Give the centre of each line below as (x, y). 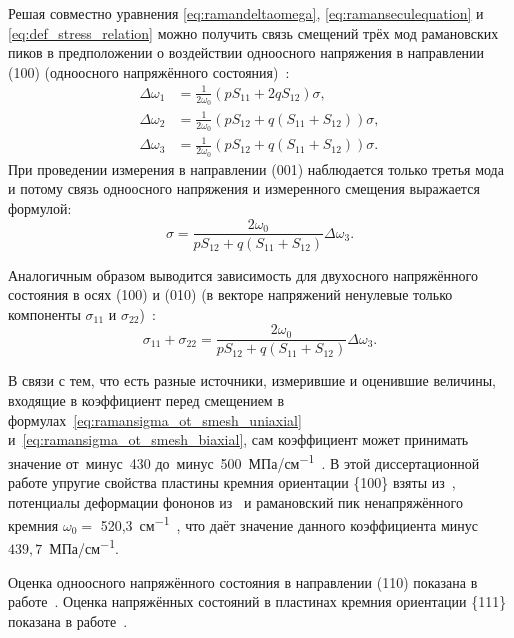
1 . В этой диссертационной (394, 461)
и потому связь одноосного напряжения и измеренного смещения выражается (244, 188)
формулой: (40, 207)
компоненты (44, 313)
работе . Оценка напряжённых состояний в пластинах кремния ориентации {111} (257, 601)
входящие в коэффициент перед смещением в (146, 400)
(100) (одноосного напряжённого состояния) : (149, 71)
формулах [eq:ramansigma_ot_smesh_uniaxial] (155, 419)
